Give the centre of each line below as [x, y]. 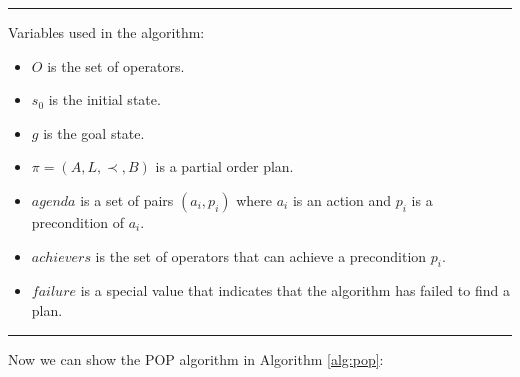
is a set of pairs [127, 199]
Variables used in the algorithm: [106, 32]
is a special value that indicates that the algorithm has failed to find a [295, 290]
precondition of [78, 221]
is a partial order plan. [224, 166]
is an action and [342, 199]
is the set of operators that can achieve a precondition [261, 255]
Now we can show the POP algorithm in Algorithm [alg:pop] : [196, 358]
